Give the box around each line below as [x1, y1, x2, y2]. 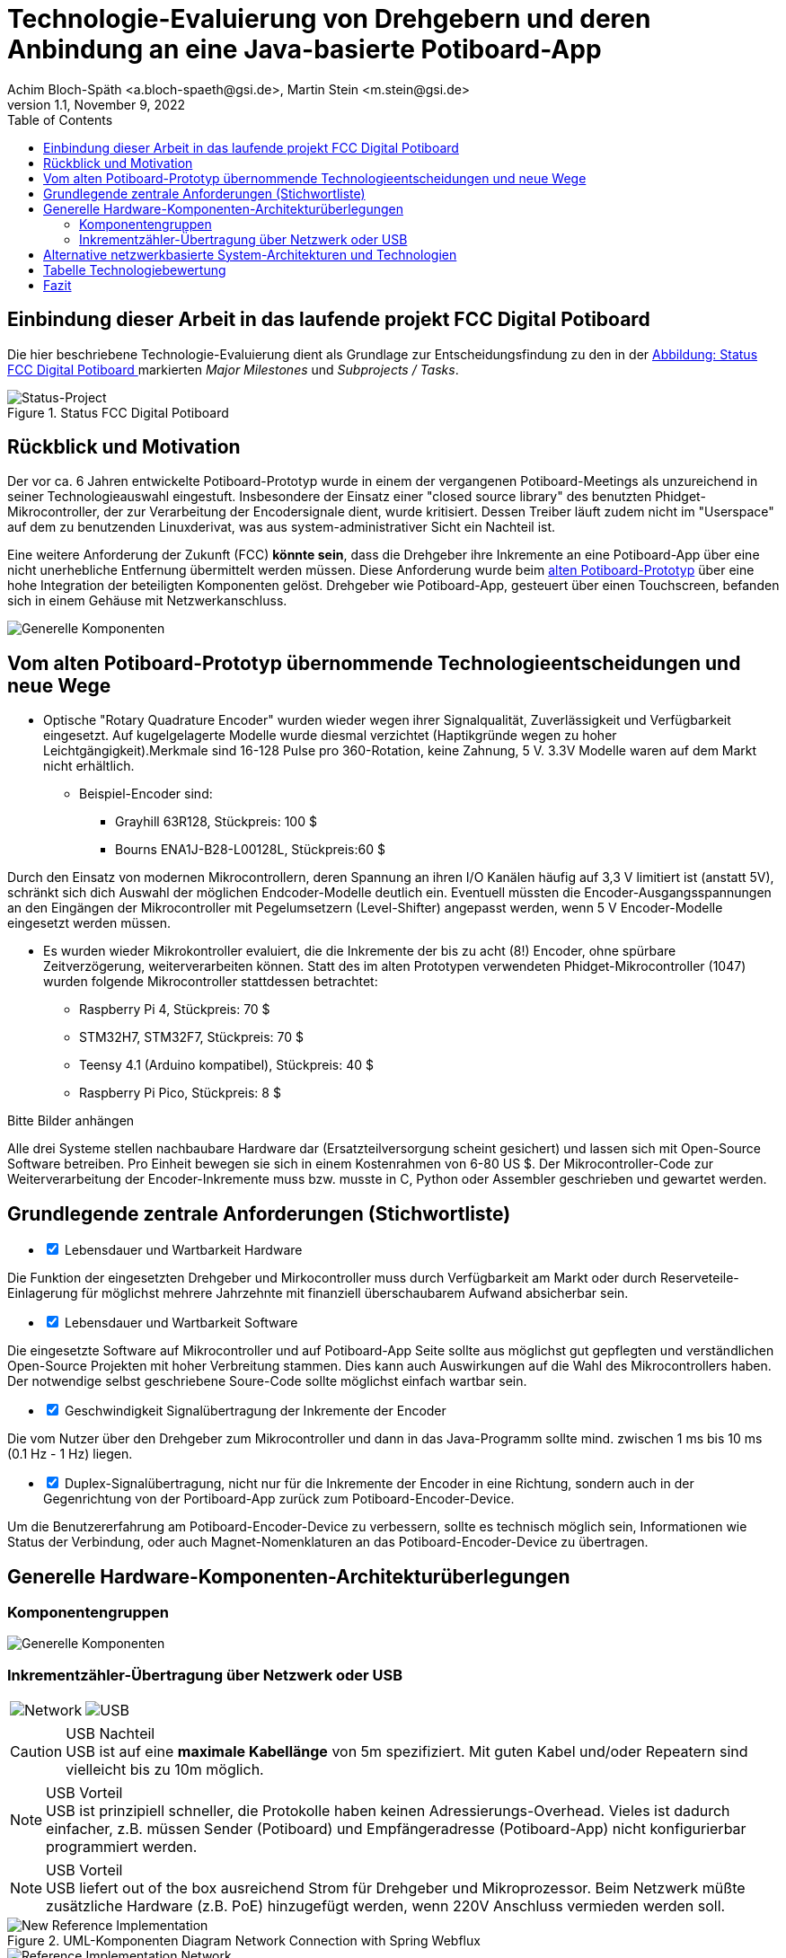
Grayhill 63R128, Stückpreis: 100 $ [115, 814, 317, 830]
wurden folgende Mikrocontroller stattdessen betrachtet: [43, 974, 378, 990]
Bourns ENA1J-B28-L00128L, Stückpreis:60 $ [115, 842, 385, 858]
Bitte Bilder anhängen [7, 1113, 135, 1129]
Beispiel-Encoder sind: [79, 786, 213, 802]
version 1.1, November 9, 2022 [7, 96, 185, 112]
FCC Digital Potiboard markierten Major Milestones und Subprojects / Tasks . [7, 361, 459, 377]
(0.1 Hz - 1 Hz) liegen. [7, 1446, 133, 1462]
